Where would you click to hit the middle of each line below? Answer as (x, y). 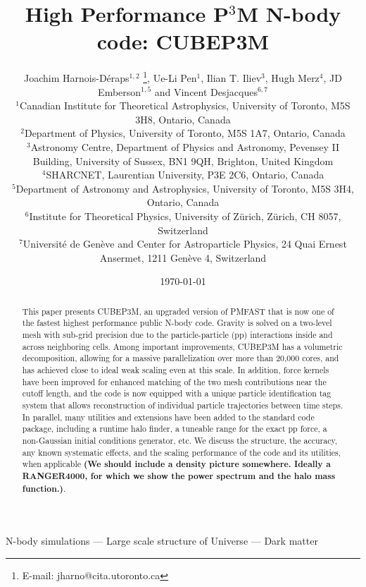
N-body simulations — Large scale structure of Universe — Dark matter (162, 541)
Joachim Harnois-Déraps (77, 77)
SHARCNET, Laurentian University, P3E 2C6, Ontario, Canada (185, 175)
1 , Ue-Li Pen (170, 77)
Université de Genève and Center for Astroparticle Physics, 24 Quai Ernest (185, 244)
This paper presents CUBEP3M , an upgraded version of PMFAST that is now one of (178, 311)
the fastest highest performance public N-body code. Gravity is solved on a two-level (177, 323)
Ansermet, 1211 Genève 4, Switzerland (183, 257)
